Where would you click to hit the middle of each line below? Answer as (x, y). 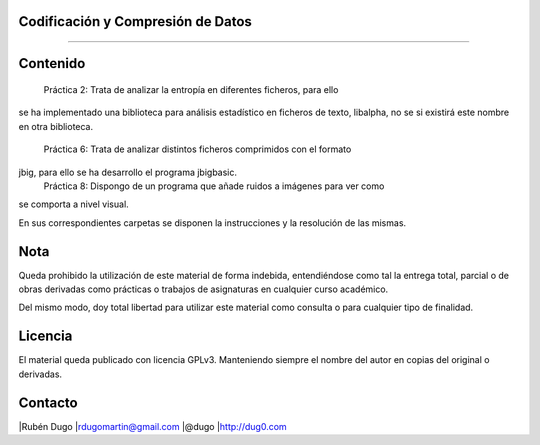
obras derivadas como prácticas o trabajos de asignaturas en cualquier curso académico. (203, 289)
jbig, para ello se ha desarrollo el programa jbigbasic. (128, 172)
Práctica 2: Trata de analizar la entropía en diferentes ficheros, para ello (191, 90)
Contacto (48, 402)
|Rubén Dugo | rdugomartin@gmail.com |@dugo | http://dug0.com (152, 426)
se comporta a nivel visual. (73, 204)
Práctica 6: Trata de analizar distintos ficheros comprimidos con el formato (197, 149)
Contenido (52, 63)
